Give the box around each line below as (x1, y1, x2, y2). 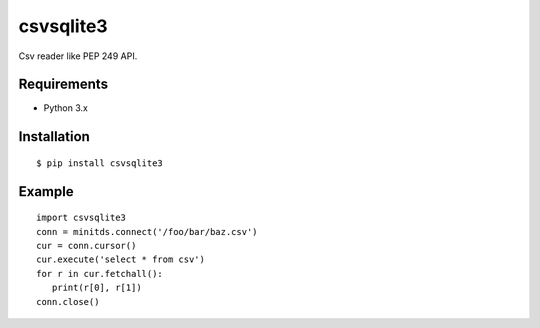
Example (18, 183, 74, 200)
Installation (18, 128, 90, 145)
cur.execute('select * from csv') (36, 254, 205, 265)
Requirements (18, 76, 109, 93)
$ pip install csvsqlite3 (36, 157, 164, 169)
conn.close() (36, 296, 100, 307)
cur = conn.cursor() (36, 240, 137, 252)
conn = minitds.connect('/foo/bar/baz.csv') (36, 226, 259, 237)
